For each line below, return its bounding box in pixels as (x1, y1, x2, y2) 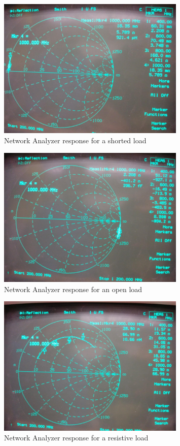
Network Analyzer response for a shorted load (4, 135, 147, 145)
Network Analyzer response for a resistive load (4, 432, 149, 443)
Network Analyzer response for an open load (4, 283, 142, 294)
